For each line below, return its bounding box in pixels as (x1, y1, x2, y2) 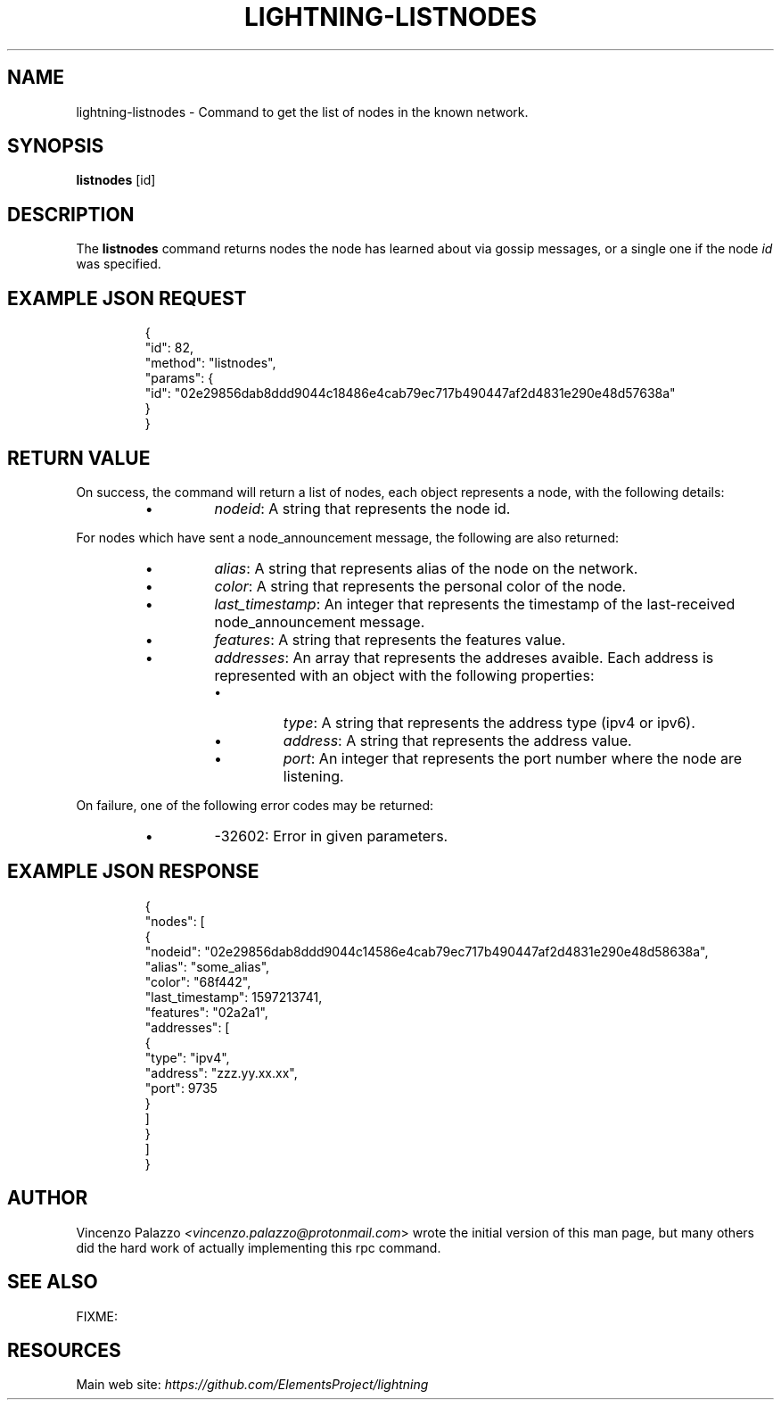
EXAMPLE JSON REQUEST (7, 286, 247, 310)
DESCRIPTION (7, 203, 135, 226)
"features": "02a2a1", (144, 1004, 268, 1020)
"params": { (144, 370, 214, 386)
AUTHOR (7, 1187, 88, 1210)
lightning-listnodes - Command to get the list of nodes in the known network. (76, 103, 529, 120)
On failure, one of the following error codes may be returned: (76, 797, 434, 813)
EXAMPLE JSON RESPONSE (7, 860, 259, 883)
